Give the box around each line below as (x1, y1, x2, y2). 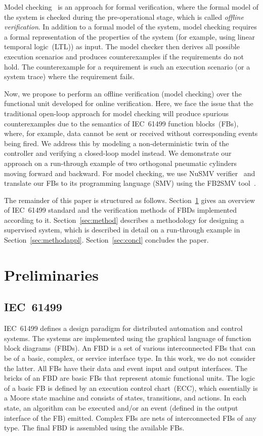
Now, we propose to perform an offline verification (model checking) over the (4, 88, 242, 98)
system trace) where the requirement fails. (4, 71, 135, 82)
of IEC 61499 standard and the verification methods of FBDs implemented (4, 205, 237, 215)
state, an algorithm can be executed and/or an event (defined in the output (4, 402, 238, 413)
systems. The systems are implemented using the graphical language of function (4, 332, 251, 343)
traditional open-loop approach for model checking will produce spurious (4, 108, 229, 118)
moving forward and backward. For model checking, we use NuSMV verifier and (4, 167, 255, 178)
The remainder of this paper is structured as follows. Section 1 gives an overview (4, 194, 255, 205)
